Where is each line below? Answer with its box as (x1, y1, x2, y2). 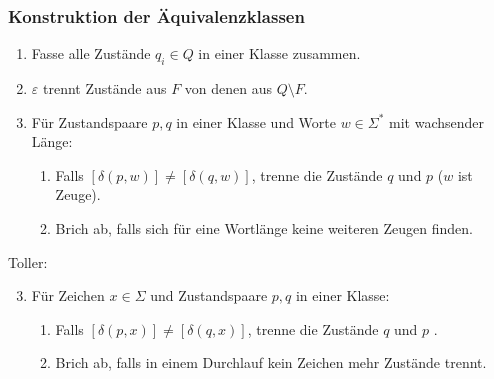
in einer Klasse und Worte (176, 111, 337, 132)
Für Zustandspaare (31, 111, 148, 132)
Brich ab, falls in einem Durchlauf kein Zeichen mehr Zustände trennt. (55, 352, 487, 373)
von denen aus (184, 78, 273, 99)
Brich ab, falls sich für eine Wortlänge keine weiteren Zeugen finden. (55, 217, 473, 238)
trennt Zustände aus (42, 78, 167, 99)
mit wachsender (389, 111, 485, 132)
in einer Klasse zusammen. (198, 43, 361, 64)
